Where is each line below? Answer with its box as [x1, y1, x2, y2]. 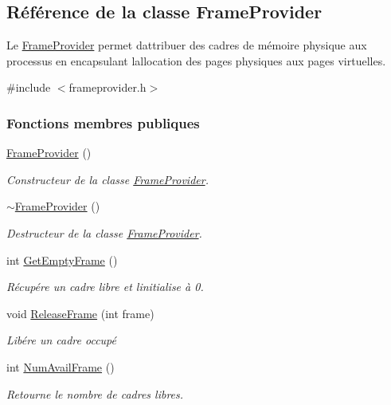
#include [6, 79, 51, 96]
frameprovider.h [68, 79, 147, 96]
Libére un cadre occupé [6, 332, 116, 348]
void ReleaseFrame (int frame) [6, 305, 154, 321]
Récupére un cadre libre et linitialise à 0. [6, 278, 204, 295]
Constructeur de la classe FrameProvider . [6, 171, 209, 187]
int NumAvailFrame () [6, 358, 115, 375]
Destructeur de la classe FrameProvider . [6, 224, 202, 241]
